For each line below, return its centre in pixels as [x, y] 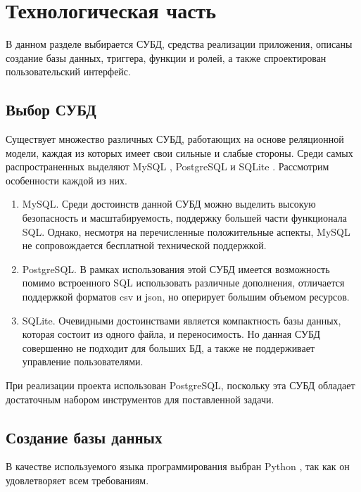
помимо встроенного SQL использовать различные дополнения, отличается [183, 283]
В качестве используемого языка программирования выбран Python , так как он [178, 466]
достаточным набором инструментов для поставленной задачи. [140, 399]
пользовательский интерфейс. [68, 71]
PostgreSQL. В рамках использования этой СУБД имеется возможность [176, 269]
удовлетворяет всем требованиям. [77, 480]
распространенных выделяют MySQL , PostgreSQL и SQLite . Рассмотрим [167, 166]
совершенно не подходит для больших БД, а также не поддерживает [169, 347]
